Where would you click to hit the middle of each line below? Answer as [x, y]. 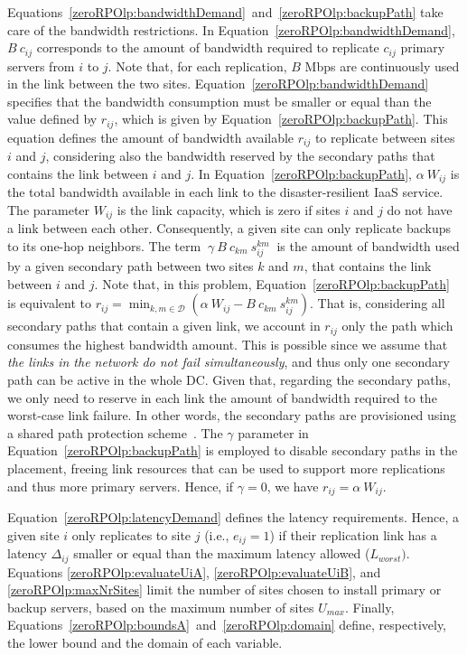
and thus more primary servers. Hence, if [121, 486]
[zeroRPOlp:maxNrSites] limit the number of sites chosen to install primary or [224, 589]
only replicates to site [131, 534]
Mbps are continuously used [382, 65]
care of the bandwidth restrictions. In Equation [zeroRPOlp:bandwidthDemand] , [231, 29]
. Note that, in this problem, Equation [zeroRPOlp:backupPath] [272, 283]
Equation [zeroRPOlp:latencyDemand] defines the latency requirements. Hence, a [233, 517]
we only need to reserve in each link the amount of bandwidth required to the [222, 397]
